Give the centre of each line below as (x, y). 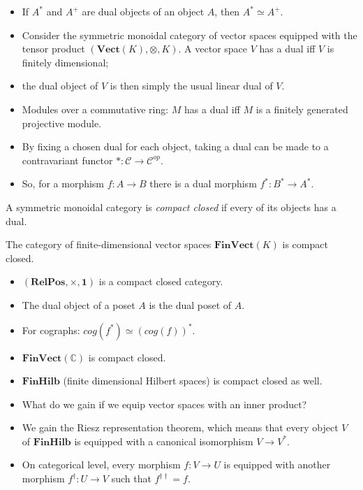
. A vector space (213, 49)
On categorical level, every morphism (101, 464)
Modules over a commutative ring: (95, 109)
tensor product (53, 49)
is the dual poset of (190, 304)
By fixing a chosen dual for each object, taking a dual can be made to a (175, 146)
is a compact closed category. (161, 281)
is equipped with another (277, 464)
